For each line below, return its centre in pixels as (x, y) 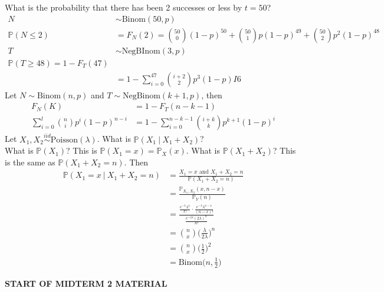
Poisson (64, 140)
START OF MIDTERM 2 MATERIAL (86, 283)
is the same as (30, 162)
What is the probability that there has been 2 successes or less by (124, 7)
